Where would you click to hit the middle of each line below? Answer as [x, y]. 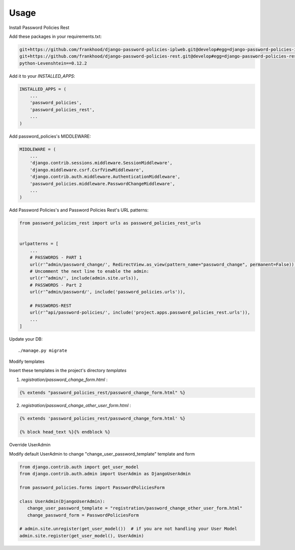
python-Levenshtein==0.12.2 [53, 63]
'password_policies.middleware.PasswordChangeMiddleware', [103, 184]
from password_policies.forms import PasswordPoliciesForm [92, 487]
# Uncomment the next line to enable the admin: [89, 271]
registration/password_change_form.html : [64, 379]
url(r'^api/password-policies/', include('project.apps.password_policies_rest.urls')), [140, 313]
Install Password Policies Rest [39, 28]
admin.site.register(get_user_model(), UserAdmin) [82, 536]
